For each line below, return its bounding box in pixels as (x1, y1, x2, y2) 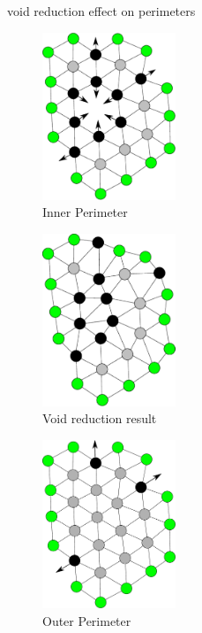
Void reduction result (42, 409, 157, 428)
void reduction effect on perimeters (7, 2, 196, 19)
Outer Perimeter (42, 611, 131, 629)
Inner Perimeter (42, 203, 128, 221)
